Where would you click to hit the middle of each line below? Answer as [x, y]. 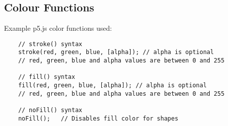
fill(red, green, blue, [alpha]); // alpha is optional [113, 86]
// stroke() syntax [50, 44]
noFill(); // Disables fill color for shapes [98, 118]
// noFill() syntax [50, 110]
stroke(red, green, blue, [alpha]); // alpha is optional [116, 52]
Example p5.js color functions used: [58, 28]
